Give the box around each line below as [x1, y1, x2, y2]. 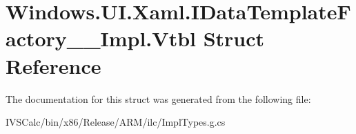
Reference [6, 51, 101, 79]
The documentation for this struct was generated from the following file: [6, 91, 311, 106]
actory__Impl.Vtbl [6, 24, 196, 52]
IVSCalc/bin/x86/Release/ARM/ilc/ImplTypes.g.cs [6, 115, 226, 129]
